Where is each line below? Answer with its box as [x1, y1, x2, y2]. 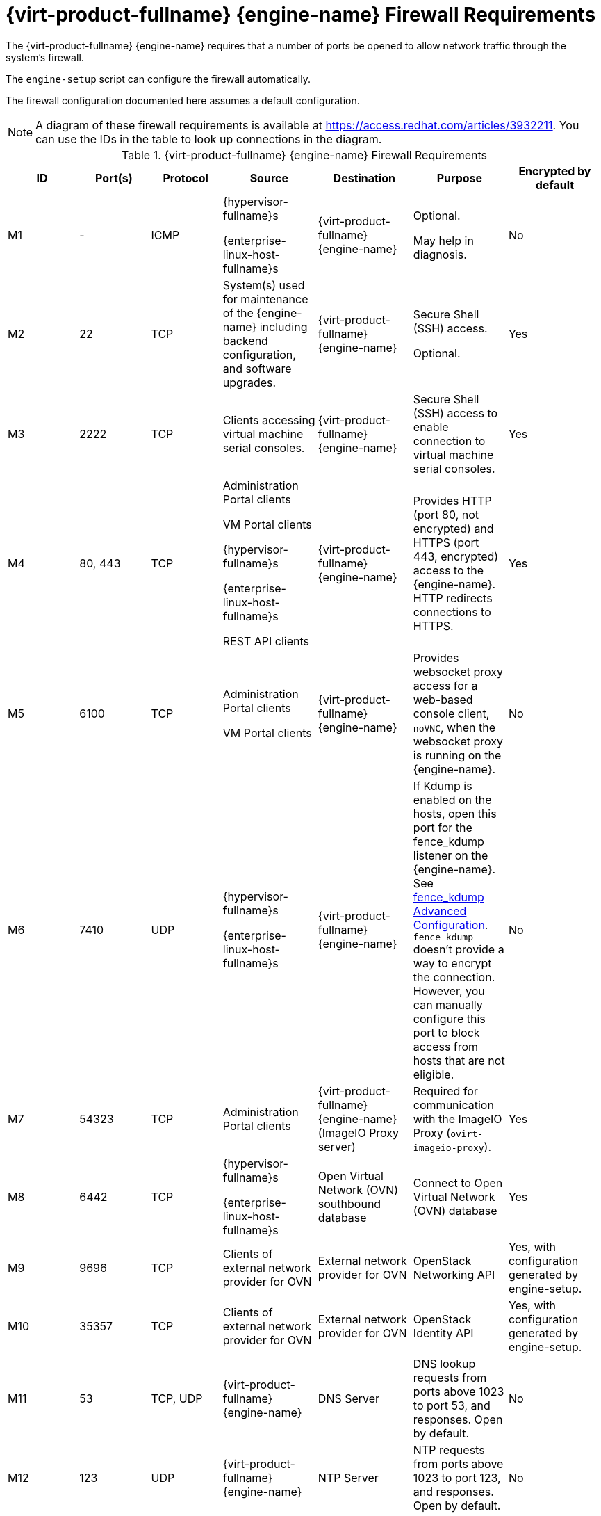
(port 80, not [413, 507, 479, 522]
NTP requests [413, 1442, 485, 1457]
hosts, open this [413, 806, 497, 821]
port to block [413, 1025, 480, 1040]
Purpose [436, 170, 483, 185]
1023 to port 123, [413, 1470, 501, 1485]
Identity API [413, 1325, 474, 1340]
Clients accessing [222, 412, 315, 427]
